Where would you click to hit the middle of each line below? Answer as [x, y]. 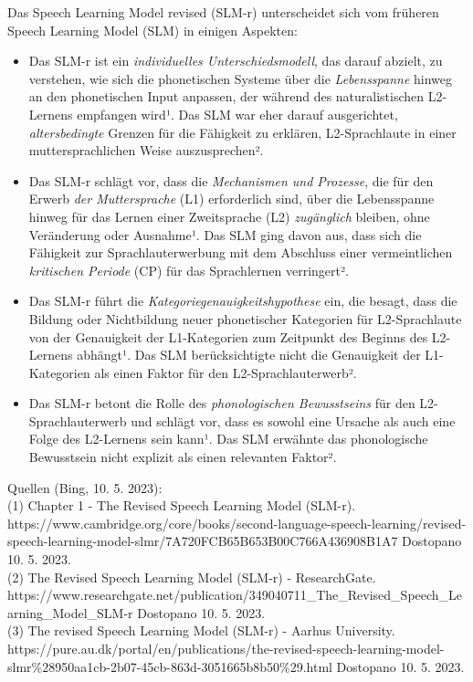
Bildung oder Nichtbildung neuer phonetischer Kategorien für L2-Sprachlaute [245, 318]
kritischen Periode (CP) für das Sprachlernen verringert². [189, 270]
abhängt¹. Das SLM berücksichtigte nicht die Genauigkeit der [249, 355]
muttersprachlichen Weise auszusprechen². [146, 150]
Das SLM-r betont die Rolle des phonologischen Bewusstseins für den [222, 403]
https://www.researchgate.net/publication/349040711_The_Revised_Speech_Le [235, 595]
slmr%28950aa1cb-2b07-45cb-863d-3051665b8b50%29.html [170, 666]
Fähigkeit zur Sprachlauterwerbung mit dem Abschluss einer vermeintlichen [241, 252]
